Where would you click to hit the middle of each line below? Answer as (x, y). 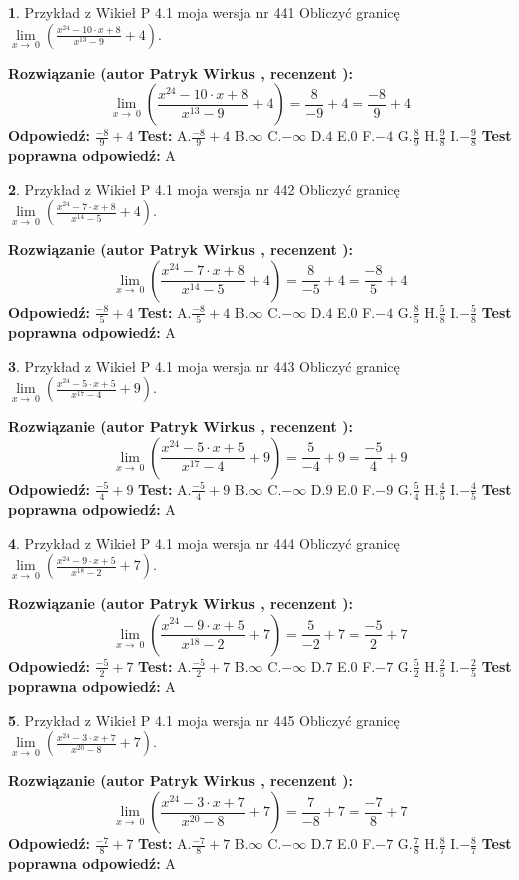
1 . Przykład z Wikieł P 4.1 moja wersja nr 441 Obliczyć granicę (204, 12)
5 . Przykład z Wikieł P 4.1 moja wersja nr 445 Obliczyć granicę (204, 719)
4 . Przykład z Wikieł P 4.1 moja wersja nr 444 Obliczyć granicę (204, 542)
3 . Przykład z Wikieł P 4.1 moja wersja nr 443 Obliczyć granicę (204, 365)
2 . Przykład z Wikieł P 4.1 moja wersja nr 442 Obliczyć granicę (204, 188)
